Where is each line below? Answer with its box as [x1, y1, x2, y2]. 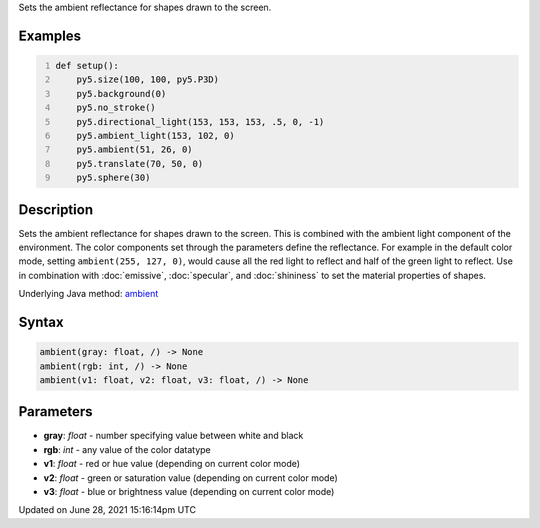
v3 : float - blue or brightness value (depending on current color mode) [43, 486, 335, 498]
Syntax [18, 314, 64, 330]
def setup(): [55, 60, 120, 71]
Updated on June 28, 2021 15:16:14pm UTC [18, 504, 197, 516]
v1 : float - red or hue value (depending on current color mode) [43, 458, 300, 470]
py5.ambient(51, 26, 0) [76, 144, 194, 155]
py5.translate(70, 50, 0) [76, 158, 204, 169]
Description [18, 201, 94, 218]
